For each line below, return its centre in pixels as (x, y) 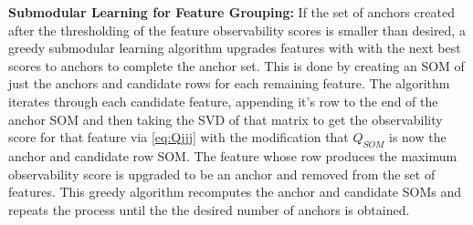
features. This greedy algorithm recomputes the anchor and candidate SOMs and (235, 192)
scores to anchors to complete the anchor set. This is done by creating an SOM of (236, 65)
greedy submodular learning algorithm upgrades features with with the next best (235, 48)
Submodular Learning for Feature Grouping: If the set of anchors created (231, 12)
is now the (418, 137)
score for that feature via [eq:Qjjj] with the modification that (179, 137)
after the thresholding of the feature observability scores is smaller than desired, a (237, 30)
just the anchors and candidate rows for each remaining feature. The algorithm (229, 83)
